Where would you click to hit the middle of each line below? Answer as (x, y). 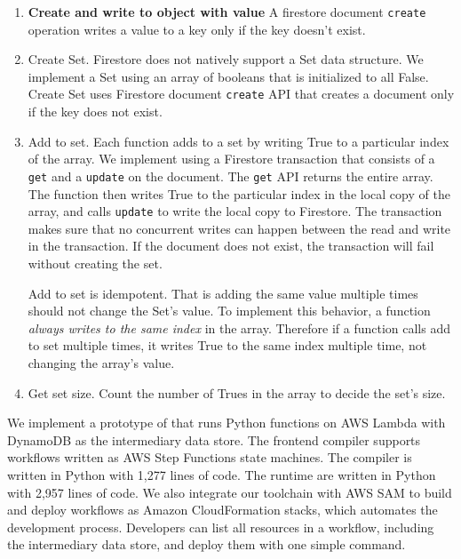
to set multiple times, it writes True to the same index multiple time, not (227, 345)
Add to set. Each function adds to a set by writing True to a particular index (238, 141)
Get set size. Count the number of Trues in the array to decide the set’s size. (237, 392)
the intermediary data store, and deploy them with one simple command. (207, 544)
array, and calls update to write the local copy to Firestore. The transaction (235, 211)
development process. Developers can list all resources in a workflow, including (221, 527)
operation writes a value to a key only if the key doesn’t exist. (197, 29)
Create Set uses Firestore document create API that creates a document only (241, 94)
